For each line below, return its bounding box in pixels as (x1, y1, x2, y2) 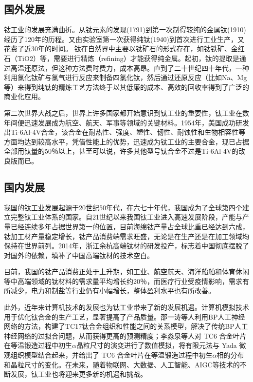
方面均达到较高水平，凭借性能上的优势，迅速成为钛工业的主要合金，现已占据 (4, 136, 249, 146)
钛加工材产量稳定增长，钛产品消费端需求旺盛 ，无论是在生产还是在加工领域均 (4, 231, 249, 241)
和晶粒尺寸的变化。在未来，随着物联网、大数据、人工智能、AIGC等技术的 (4, 359, 240, 369)
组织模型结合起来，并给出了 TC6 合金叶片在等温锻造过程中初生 (10, 350, 213, 360)
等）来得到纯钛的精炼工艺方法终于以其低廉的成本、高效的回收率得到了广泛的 (4, 81, 249, 92)
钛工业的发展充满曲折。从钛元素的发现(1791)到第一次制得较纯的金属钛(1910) (4, 24, 246, 35)
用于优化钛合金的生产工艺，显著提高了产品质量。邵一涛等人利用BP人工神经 (4, 311, 245, 322)
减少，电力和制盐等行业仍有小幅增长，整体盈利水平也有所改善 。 (10, 285, 215, 296)
